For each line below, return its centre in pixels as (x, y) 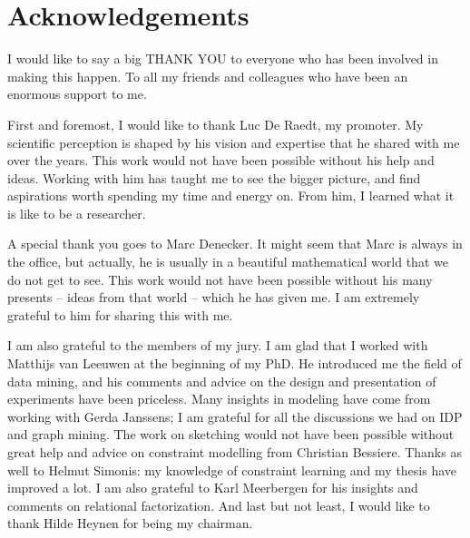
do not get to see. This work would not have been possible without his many (220, 279)
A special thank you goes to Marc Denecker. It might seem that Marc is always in (235, 244)
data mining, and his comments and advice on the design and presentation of (222, 381)
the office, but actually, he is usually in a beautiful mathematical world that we (228, 262)
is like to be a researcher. (77, 213)
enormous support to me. (77, 94)
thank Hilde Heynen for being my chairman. (130, 523)
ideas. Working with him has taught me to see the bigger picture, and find (214, 177)
